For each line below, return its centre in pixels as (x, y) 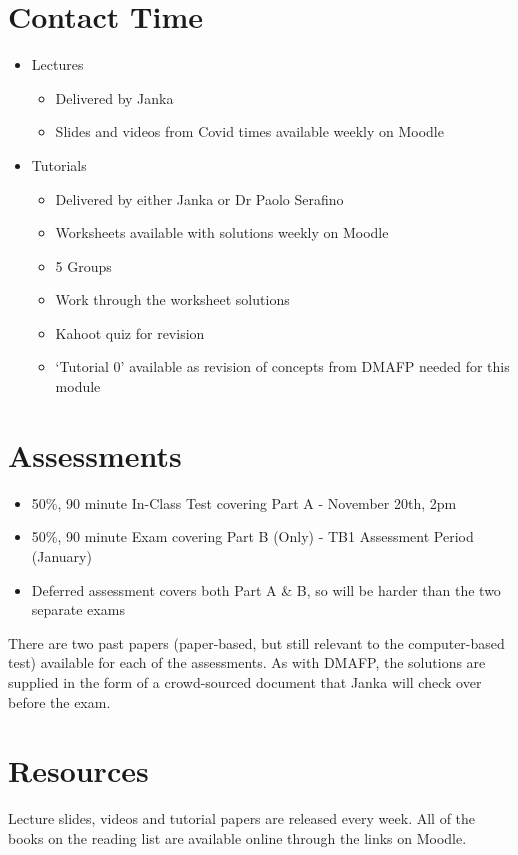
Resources (78, 770)
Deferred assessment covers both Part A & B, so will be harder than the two (266, 589)
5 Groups (83, 265)
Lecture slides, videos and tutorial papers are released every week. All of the (242, 818)
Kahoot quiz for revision (130, 332)
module (78, 386)
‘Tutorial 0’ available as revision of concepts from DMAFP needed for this (282, 366)
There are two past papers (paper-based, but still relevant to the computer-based (256, 642)
